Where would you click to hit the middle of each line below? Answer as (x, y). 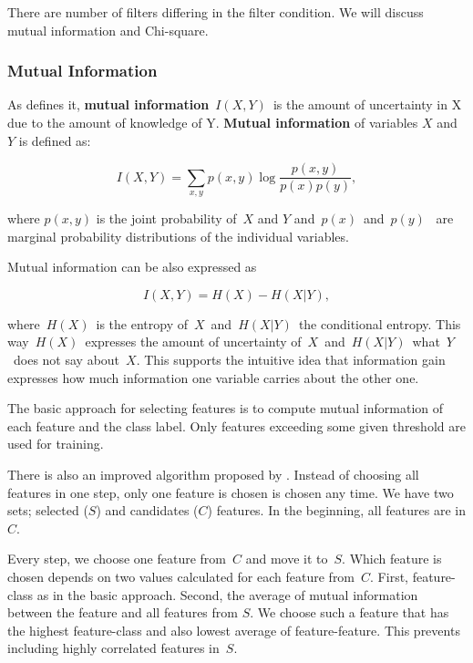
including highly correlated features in (113, 648)
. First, (389, 576)
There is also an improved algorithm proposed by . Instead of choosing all (213, 474)
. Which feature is (392, 559)
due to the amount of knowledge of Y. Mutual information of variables (213, 122)
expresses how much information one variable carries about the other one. (213, 377)
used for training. (56, 444)
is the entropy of (142, 323)
